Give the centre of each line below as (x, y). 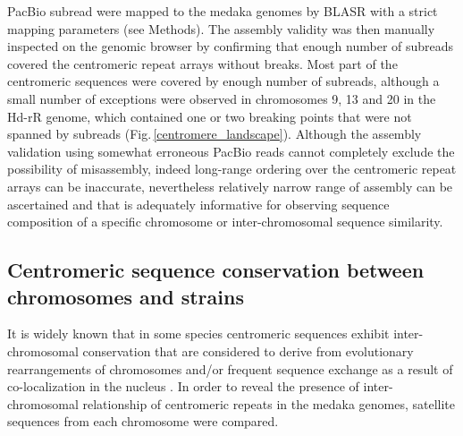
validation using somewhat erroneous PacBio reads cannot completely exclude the (231, 151)
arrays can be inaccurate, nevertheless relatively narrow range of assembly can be (230, 186)
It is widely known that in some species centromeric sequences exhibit (198, 333)
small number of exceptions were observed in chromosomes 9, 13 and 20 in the (222, 98)
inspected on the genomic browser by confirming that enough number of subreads (231, 46)
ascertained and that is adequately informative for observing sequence (198, 204)
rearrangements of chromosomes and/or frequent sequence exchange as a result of (230, 368)
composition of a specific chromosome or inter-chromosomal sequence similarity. (225, 222)
